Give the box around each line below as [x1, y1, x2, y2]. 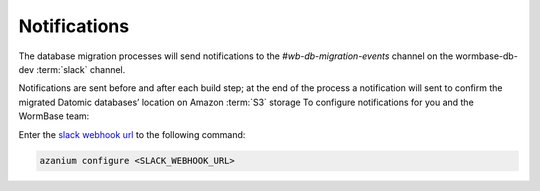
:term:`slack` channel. [36, 63, 126, 75]
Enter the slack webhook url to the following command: [18, 128, 246, 140]
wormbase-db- [455, 50, 519, 62]
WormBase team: [18, 110, 90, 122]
